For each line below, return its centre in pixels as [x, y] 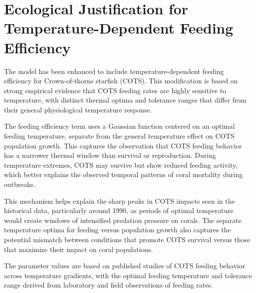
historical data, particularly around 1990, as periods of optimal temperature [119, 210]
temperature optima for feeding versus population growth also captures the [117, 230]
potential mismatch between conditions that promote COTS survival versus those [127, 239]
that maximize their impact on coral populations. [78, 249]
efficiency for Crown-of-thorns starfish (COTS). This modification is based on [121, 81]
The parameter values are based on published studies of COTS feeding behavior [125, 266]
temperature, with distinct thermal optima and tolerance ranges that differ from [125, 100]
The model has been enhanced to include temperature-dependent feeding [114, 71]
